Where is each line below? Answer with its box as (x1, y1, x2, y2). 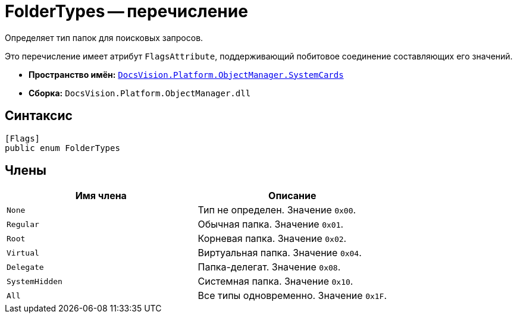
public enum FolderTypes (5, 143, 120, 153)
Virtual (7, 248, 39, 257)
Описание (268, 190, 317, 202)
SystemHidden (7, 276, 62, 286)
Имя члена (75, 190, 127, 202)
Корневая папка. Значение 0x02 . (198, 232, 347, 245)
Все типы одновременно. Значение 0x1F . (198, 289, 387, 302)
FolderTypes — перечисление (5, 1, 248, 21)
